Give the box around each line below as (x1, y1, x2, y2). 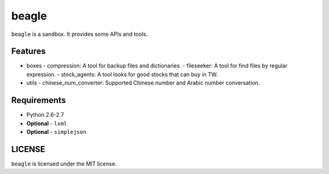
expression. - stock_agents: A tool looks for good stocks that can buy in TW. (26, 71, 218, 78)
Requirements (11, 95, 66, 106)
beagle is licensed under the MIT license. (11, 160, 117, 167)
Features (11, 46, 46, 57)
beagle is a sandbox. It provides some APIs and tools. (11, 30, 148, 38)
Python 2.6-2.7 (26, 111, 64, 119)
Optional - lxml (26, 119, 67, 127)
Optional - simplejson (26, 128, 87, 135)
